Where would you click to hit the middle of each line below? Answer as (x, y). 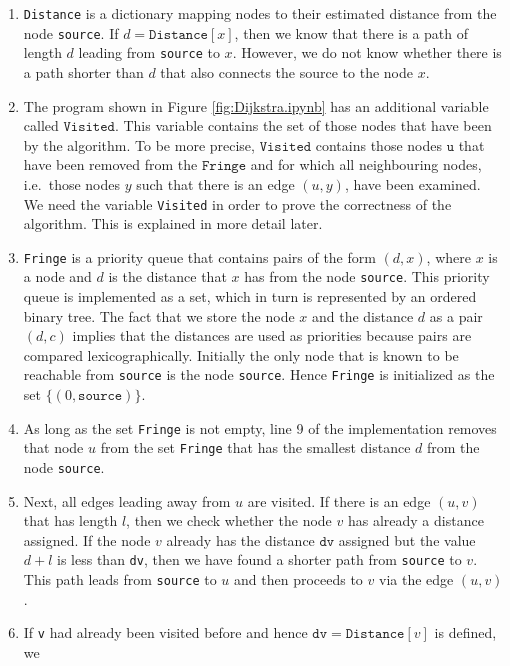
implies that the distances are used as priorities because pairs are (272, 335)
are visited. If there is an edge (339, 500)
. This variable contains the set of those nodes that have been (303, 125)
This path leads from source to (120, 579)
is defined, (465, 632)
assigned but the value (407, 539)
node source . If (71, 32)
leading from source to (149, 52)
